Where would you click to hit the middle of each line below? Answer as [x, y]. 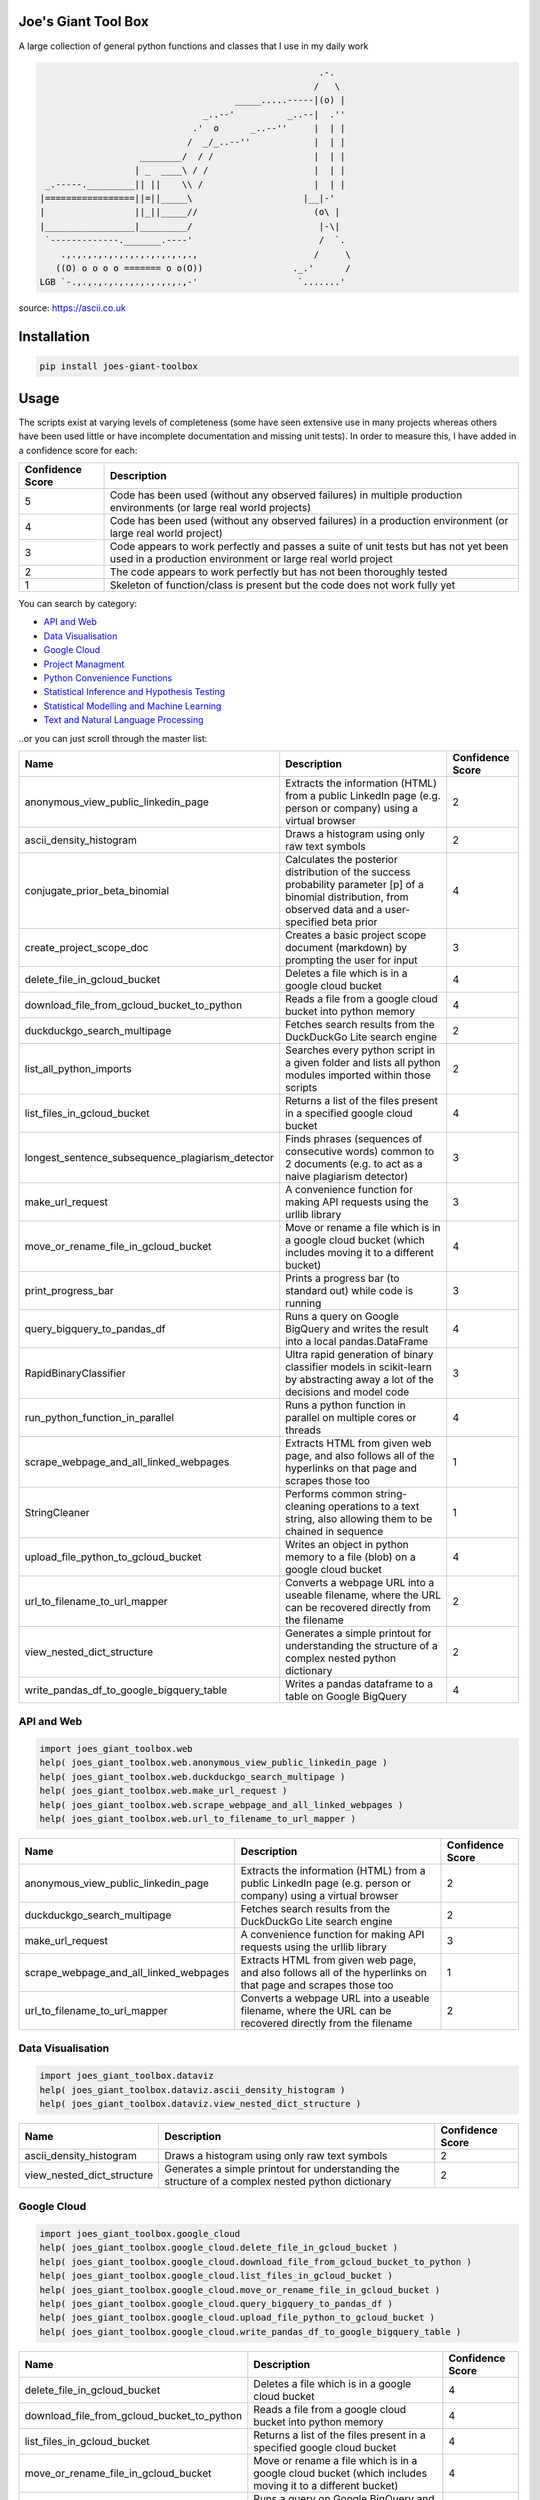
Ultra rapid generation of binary [359, 1354]
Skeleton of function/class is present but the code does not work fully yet [282, 585]
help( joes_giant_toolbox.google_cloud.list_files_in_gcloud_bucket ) [216, 2276]
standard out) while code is [349, 1290]
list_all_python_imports [78, 1068]
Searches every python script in [360, 1050]
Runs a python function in [345, 1405]
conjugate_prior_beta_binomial [97, 890]
